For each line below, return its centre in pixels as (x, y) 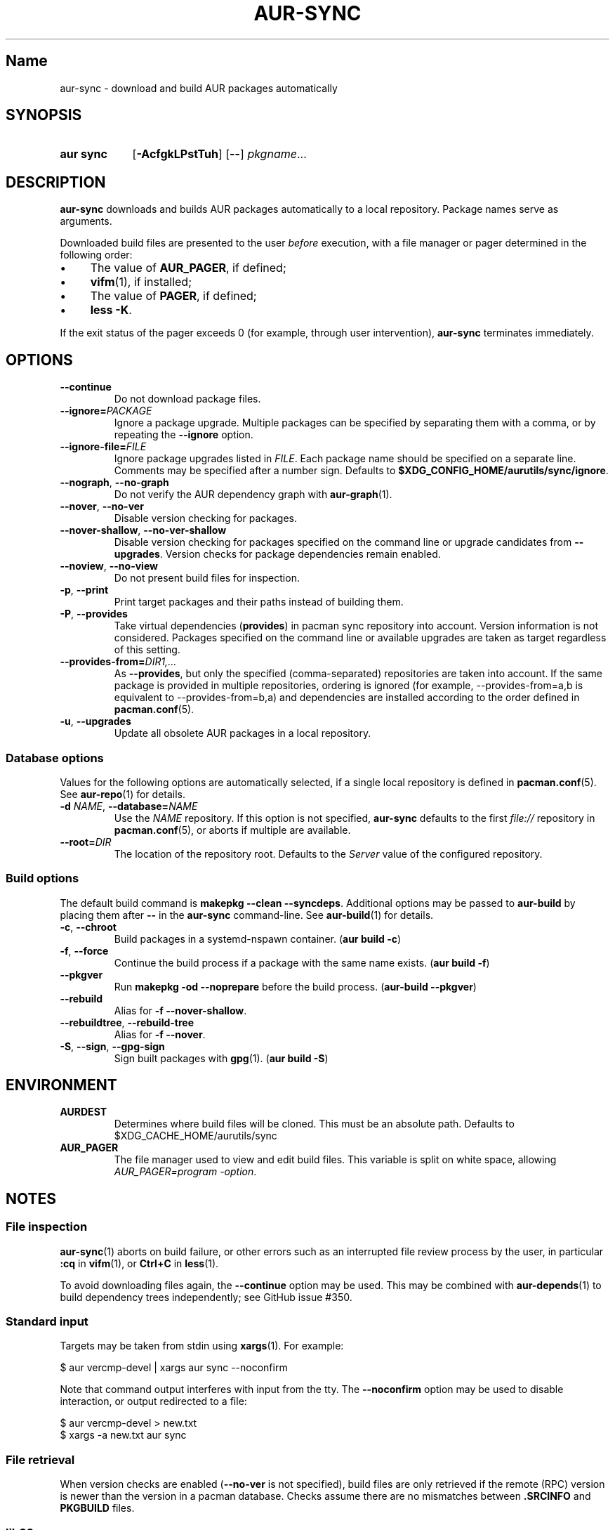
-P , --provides (94, 614)
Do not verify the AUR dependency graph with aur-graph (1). (253, 495)
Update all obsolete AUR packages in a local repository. (243, 733)
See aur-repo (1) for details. (123, 794)
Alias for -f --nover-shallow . (180, 1010)
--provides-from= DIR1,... (118, 662)
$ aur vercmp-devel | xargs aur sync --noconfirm (174, 1368)
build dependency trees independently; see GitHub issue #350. (206, 1297)
